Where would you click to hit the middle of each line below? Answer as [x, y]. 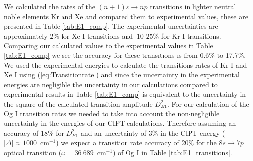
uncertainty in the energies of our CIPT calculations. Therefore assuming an [120, 123]
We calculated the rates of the [50, 6]
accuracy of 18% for [34, 133]
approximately [26, 35]
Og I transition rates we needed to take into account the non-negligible [112, 113]
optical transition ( [33, 152]
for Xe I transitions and [97, 35]
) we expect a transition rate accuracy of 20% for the [136, 142]
